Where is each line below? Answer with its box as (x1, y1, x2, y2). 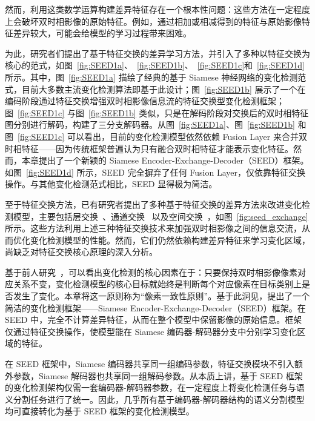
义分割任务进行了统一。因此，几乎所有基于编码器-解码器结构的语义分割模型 (5, 393, 305, 405)
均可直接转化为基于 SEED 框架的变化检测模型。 (5, 405, 194, 417)
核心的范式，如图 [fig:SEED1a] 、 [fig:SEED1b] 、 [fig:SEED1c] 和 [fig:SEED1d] (5, 59, 305, 71)
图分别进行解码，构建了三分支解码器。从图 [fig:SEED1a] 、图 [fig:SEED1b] (5, 118, 295, 131)
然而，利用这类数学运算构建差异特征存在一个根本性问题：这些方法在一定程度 (5, 3, 310, 15)
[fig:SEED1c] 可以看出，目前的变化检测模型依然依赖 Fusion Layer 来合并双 (18, 130, 307, 142)
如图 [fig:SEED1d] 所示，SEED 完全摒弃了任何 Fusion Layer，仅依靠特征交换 (5, 165, 306, 178)
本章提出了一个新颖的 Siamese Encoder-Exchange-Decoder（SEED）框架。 (21, 154, 309, 167)
